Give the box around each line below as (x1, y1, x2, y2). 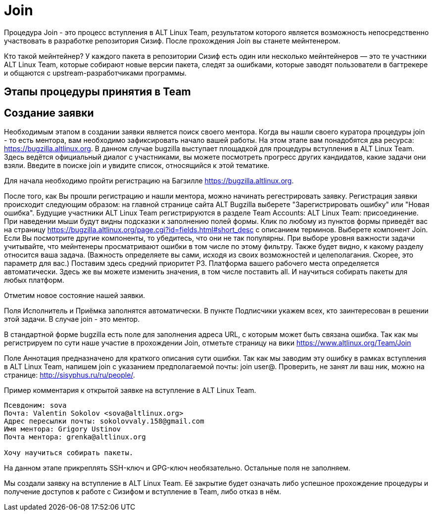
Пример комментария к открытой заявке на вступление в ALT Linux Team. (4, 386, 256, 395)
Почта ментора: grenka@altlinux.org (4, 433, 146, 441)
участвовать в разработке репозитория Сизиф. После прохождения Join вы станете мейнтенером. (4, 36, 340, 45)
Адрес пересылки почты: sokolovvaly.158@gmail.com (4, 417, 204, 426)
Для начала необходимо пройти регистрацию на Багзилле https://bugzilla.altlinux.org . (4, 176, 294, 185)
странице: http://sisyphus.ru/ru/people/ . (4, 371, 135, 380)
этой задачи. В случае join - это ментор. (4, 315, 140, 324)
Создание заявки (4, 106, 94, 119)
